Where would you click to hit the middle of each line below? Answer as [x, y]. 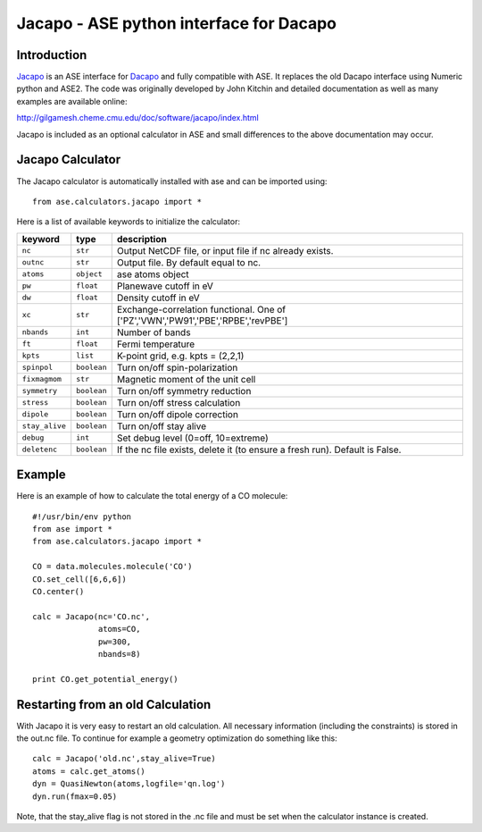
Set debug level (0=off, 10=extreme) [193, 438]
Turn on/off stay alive [162, 426]
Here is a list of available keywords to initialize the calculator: [129, 222]
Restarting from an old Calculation [114, 705]
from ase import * [73, 529]
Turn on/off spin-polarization [177, 367]
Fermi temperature [156, 344]
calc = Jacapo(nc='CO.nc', [91, 616]
